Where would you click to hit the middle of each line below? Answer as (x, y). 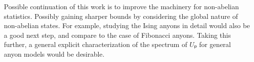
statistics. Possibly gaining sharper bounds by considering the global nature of (121, 16)
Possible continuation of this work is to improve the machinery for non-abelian (121, 6)
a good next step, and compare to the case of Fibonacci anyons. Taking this (117, 35)
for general (215, 44)
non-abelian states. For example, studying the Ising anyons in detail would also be (127, 25)
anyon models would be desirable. (54, 54)
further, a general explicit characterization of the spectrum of (96, 44)
